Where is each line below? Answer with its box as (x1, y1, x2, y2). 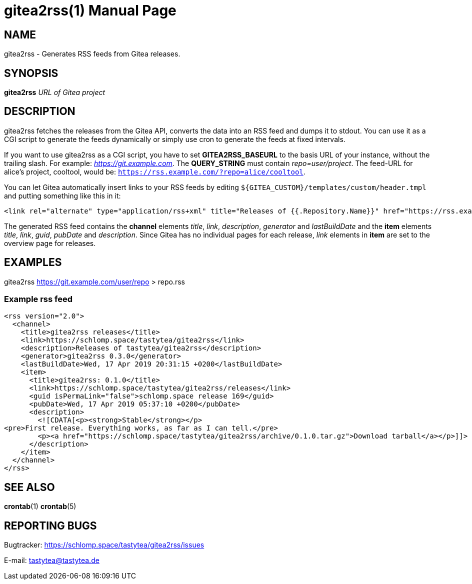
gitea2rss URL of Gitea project (4, 88, 105, 97)
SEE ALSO (4, 480, 55, 493)
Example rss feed (4, 294, 73, 304)
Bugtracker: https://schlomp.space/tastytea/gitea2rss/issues (4, 540, 204, 549)
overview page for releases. (4, 238, 96, 247)
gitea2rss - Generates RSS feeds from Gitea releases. (4, 49, 180, 58)
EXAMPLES (4, 256, 62, 269)
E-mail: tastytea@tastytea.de (4, 556, 99, 565)
